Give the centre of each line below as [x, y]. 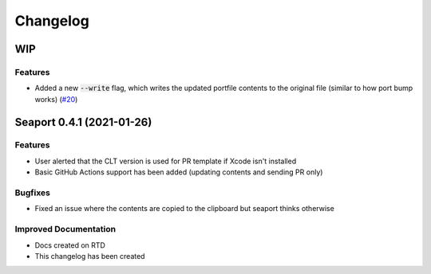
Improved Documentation [65, 229]
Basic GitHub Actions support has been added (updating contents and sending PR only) [179, 172]
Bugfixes [33, 193]
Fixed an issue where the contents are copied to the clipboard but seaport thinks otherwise [184, 209]
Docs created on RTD [70, 245]
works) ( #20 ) [56, 99]
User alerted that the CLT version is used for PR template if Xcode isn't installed [166, 161]
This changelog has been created [90, 256]
